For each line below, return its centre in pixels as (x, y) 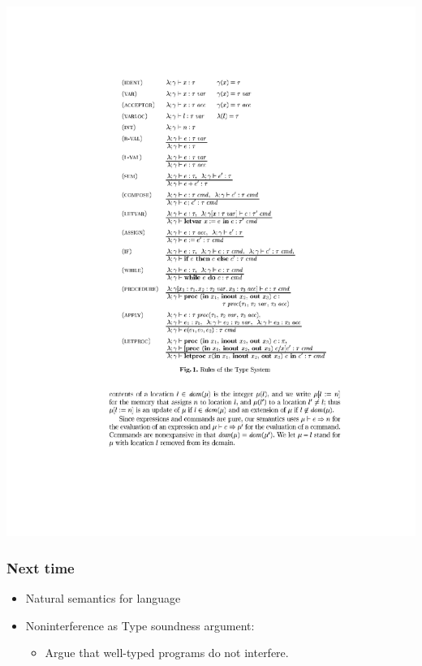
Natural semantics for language (103, 598)
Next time (41, 567)
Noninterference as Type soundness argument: (140, 625)
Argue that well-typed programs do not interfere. (167, 653)
